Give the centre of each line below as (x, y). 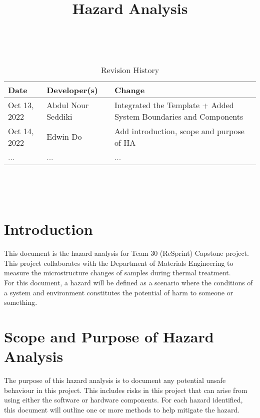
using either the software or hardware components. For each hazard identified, (123, 400)
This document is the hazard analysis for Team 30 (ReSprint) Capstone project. (126, 253)
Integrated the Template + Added (174, 105)
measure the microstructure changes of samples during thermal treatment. (117, 273)
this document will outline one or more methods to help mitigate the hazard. (122, 409)
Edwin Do (64, 137)
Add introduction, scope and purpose (179, 131)
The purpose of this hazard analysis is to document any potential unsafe (115, 380)
